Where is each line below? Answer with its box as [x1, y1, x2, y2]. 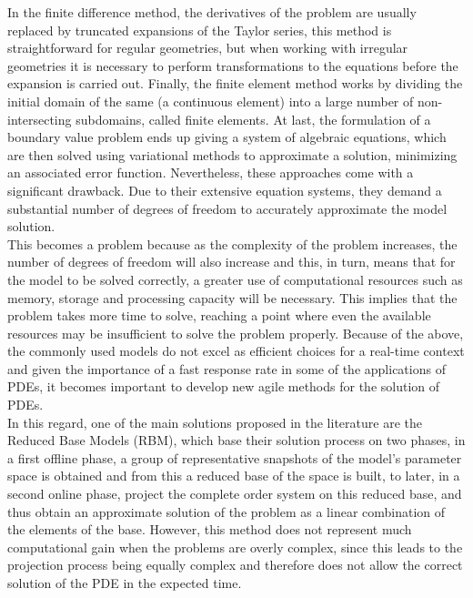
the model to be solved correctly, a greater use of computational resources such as [7, 269, 463, 289]
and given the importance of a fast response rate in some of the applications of [7, 359, 446, 378]
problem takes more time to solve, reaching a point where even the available [7, 306, 431, 325]
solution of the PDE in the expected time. [7, 573, 242, 592]
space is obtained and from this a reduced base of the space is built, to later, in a [7, 466, 460, 485]
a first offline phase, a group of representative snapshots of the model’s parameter [7, 448, 462, 467]
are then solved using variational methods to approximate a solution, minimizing [7, 145, 458, 164]
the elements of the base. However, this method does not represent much [7, 520, 412, 539]
